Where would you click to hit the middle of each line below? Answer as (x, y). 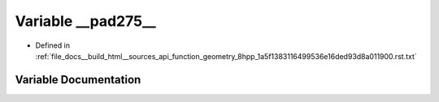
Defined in (53, 45)
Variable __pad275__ (85, 21)
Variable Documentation (78, 80)
